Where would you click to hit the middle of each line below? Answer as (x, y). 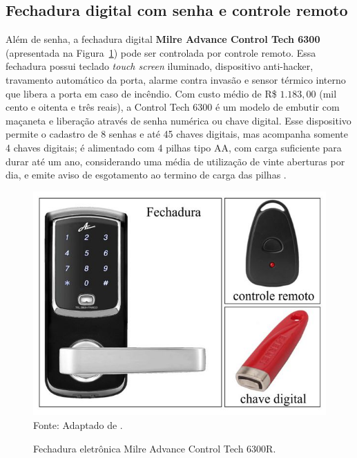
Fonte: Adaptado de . (78, 424)
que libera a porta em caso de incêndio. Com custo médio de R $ (141, 93)
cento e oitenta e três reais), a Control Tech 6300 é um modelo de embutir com (173, 107)
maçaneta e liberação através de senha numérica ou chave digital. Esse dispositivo (178, 120)
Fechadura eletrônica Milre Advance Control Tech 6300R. (155, 448)
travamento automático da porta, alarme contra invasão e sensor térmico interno (176, 79)
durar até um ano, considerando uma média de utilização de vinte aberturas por (175, 161)
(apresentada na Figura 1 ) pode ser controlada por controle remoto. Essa (161, 52)
